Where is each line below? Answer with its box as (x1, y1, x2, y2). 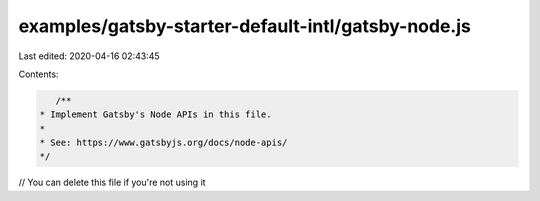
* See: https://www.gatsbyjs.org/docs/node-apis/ (39, 137, 288, 149)
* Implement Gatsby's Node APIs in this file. (39, 109, 272, 120)
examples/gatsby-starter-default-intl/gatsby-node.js (18, 15, 472, 37)
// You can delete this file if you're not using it (18, 176, 206, 189)
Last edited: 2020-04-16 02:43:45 (18, 50, 160, 62)
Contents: (18, 68, 59, 80)
